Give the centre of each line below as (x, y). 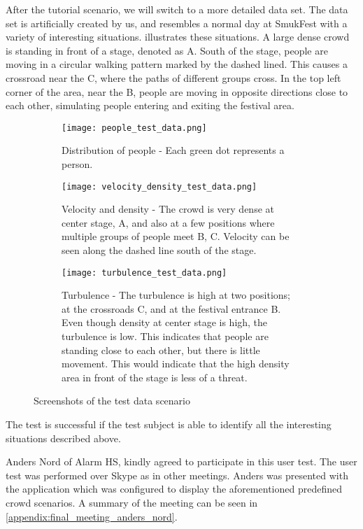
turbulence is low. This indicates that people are (165, 336)
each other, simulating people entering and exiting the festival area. (150, 105)
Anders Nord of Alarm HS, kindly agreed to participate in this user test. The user (181, 461)
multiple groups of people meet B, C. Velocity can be (176, 236)
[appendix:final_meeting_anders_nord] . (92, 516)
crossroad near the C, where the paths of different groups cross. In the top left (173, 77)
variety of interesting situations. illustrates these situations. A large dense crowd (178, 37)
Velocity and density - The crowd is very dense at (168, 209)
